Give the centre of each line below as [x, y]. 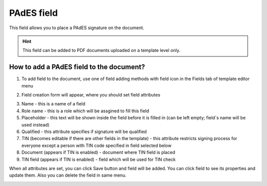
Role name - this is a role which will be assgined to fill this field [85, 111]
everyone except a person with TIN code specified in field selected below [96, 145]
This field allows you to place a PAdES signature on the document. [77, 28]
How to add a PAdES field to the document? [77, 67]
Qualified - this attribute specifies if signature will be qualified [84, 132]
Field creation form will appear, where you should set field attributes [91, 95]
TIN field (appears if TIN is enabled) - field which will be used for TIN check [99, 159]
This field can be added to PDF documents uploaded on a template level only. [101, 50]
